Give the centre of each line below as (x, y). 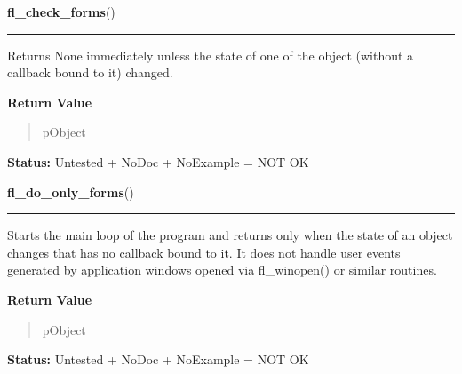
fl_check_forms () (61, 12)
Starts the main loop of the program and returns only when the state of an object (230, 235)
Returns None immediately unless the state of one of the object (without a (211, 55)
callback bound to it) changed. (90, 72)
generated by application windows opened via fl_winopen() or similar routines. (222, 270)
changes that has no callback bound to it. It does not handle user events (204, 252)
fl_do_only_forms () (71, 191)
